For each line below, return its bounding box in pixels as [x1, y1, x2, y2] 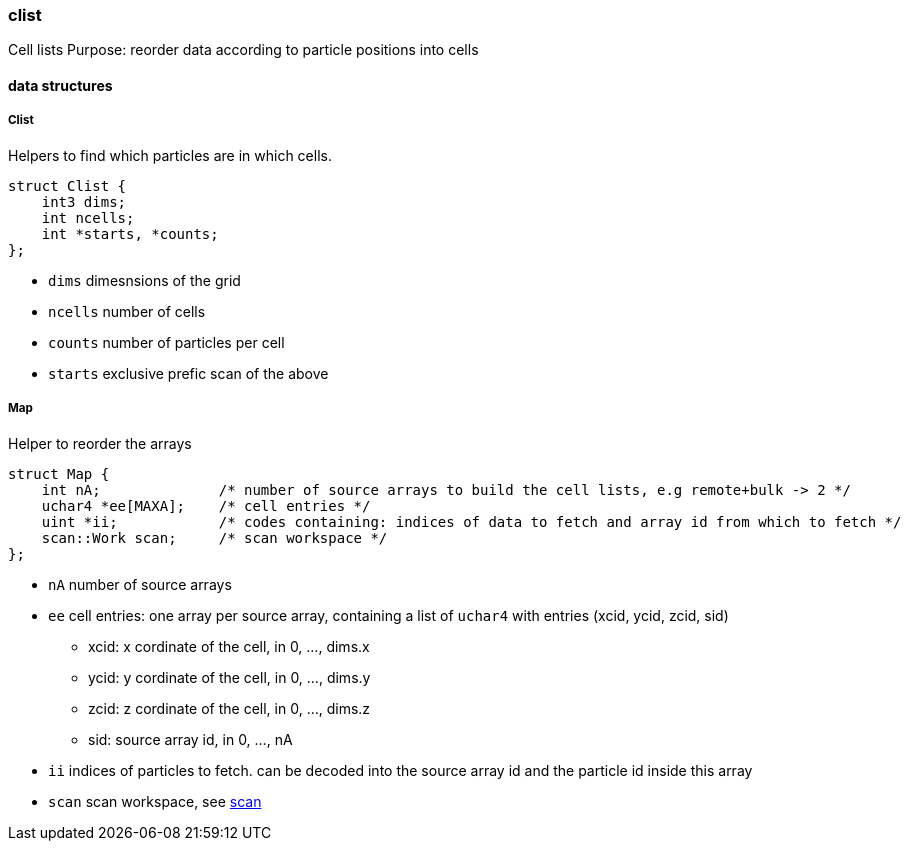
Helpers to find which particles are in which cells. [8, 146, 332, 164]
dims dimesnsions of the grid [48, 271, 241, 289]
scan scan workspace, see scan [48, 792, 262, 810]
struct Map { [8, 465, 110, 482]
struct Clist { [8, 177, 127, 194]
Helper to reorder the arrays [8, 434, 192, 452]
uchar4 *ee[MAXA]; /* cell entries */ [41, 497, 371, 514]
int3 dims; [41, 193, 127, 210]
